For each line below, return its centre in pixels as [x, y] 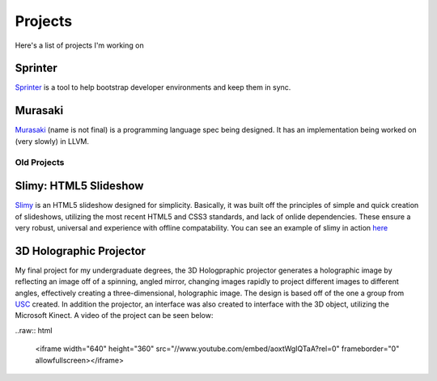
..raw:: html [34, 330]
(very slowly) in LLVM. [52, 141]
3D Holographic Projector [80, 251]
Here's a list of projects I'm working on [80, 45]
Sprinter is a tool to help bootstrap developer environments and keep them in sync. [153, 87]
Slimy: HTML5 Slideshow [79, 186]
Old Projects [40, 162]
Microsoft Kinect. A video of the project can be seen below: [114, 315]
